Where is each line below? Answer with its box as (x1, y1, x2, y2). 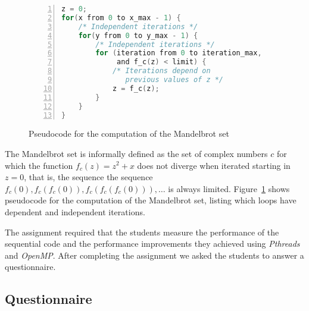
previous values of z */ (125, 76, 224, 84)
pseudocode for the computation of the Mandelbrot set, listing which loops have (5, 194, 296, 206)
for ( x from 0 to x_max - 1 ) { (61, 13, 181, 22)
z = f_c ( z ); (112, 84, 160, 93)
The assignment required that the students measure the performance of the (5, 225, 279, 238)
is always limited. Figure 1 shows (168, 182, 290, 194)
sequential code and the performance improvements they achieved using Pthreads (5, 237, 300, 250)
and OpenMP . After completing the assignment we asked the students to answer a (5, 249, 304, 261)
